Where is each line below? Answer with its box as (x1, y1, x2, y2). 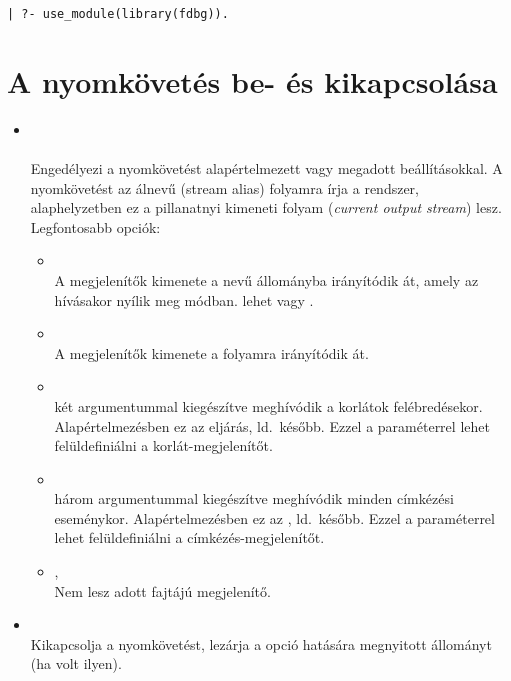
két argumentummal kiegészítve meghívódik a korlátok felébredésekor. (54, 395, 483, 416)
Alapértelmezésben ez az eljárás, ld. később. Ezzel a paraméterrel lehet (54, 415, 490, 436)
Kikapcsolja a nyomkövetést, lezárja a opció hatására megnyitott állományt (30, 633, 492, 654)
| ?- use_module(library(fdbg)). (7, 7, 229, 21)
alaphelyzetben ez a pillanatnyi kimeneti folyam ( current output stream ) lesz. (30, 197, 502, 218)
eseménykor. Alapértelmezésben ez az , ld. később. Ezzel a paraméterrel (54, 507, 495, 528)
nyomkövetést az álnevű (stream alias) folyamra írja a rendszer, (30, 177, 419, 198)
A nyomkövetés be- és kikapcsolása (7, 60, 498, 101)
